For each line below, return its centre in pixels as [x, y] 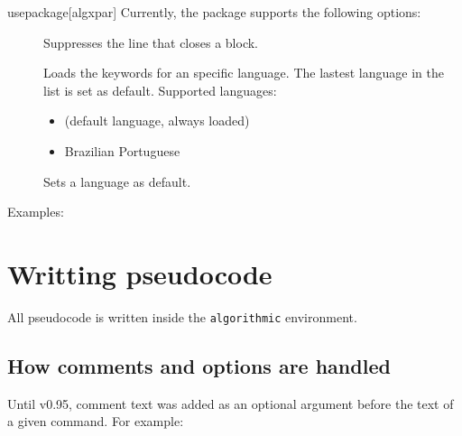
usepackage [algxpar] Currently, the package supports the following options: [214, 12]
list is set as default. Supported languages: [160, 90]
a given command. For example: [96, 421]
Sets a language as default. [117, 181]
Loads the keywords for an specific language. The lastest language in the [244, 73]
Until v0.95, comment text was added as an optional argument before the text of [231, 403]
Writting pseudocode [140, 273]
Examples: [36, 212]
